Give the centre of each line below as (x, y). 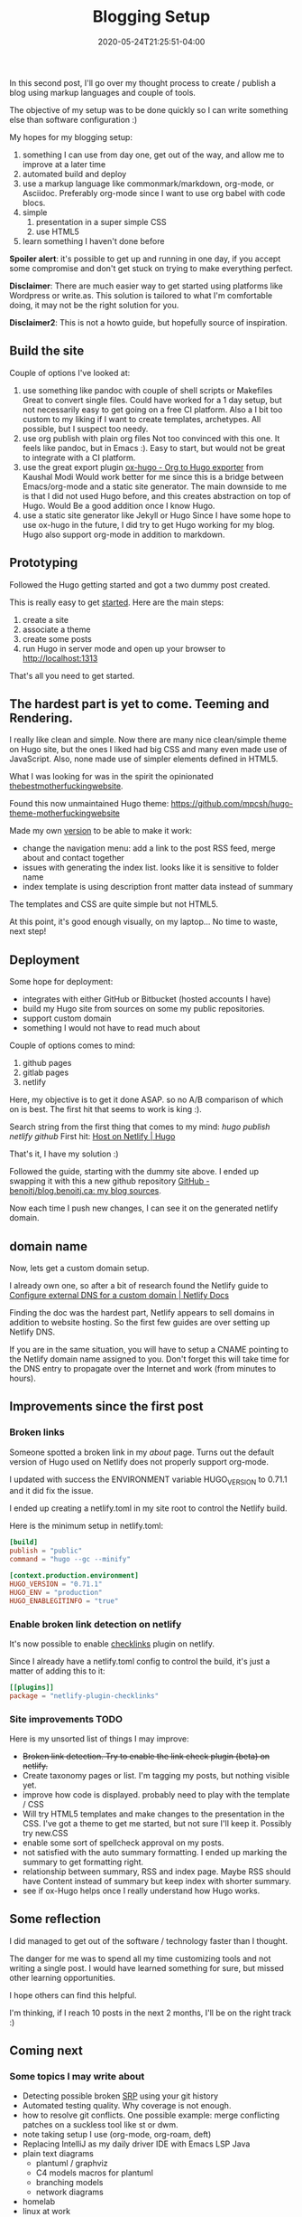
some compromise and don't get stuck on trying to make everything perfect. (151, 268)
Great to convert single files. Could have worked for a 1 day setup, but (152, 400)
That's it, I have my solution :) (64, 1154)
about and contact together (73, 858)
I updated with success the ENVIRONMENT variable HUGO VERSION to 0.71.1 (148, 1480)
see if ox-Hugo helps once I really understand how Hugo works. (141, 1891)
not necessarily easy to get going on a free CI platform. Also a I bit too (152, 410)
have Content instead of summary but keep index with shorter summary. (156, 1881)
